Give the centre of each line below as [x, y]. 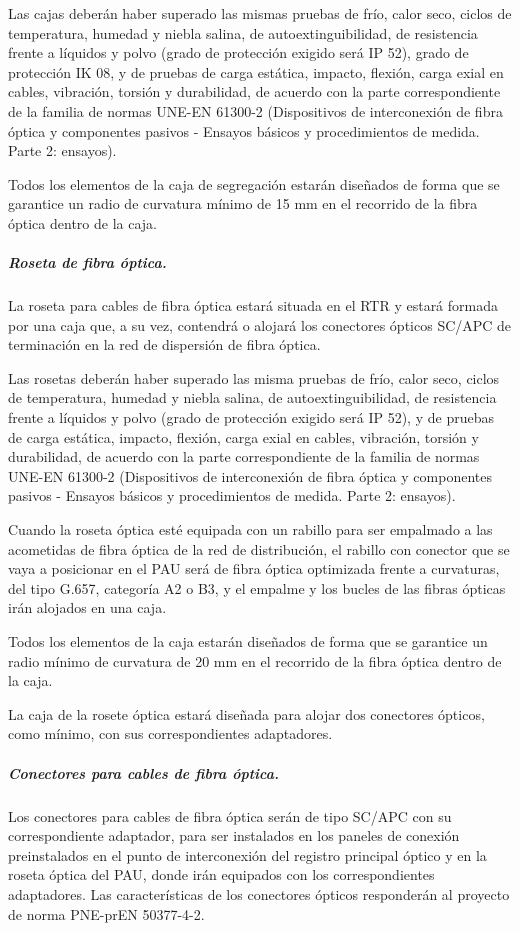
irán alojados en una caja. [87, 607]
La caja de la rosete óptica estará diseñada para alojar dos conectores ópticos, [246, 713]
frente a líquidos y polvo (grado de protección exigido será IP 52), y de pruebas [251, 417]
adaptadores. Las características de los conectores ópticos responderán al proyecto [259, 893]
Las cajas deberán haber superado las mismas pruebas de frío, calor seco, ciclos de [260, 13]
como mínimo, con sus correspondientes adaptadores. [170, 733]
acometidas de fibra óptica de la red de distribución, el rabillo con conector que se [259, 548]
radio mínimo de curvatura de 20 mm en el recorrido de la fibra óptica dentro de [255, 660]
